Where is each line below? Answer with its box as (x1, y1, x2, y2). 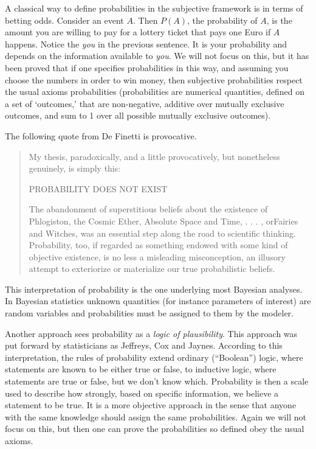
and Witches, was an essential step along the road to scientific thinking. (29, 226, 296, 239)
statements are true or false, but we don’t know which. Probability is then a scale (5, 375, 309, 388)
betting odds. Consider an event (5, 13, 124, 26)
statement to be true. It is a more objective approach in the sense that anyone (5, 399, 297, 411)
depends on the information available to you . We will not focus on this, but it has (5, 49, 309, 62)
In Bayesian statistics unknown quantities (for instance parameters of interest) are (5, 294, 311, 307)
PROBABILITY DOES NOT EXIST (29, 182, 168, 195)
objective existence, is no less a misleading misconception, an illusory (29, 250, 286, 263)
